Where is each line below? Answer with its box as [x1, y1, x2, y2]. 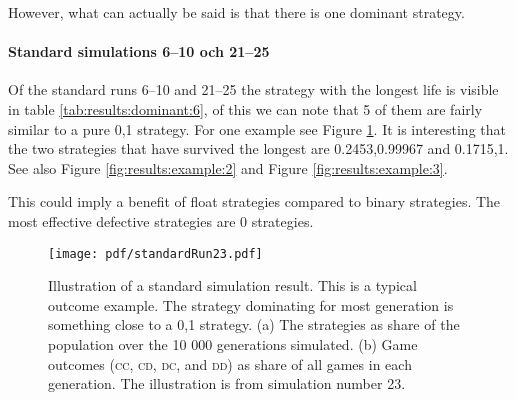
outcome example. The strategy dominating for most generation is [48, 294, 454, 315]
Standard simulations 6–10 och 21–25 [8, 41, 270, 62]
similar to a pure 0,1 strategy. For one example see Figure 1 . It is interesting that [8, 118, 506, 139]
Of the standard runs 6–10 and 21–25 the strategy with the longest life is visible [8, 79, 499, 100]
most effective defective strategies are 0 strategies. [8, 210, 314, 231]
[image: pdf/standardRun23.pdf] [48, 246, 263, 261]
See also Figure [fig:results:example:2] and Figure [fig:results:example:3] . [8, 157, 448, 178]
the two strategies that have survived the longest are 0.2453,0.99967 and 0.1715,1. [8, 138, 509, 159]
